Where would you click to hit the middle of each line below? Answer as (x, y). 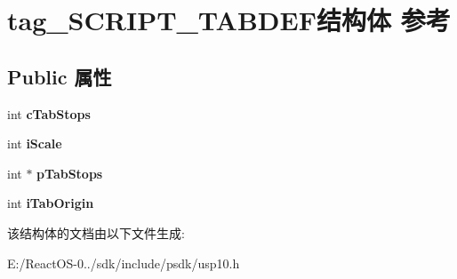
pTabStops (70, 173)
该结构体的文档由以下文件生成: (96, 232)
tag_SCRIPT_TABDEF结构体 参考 (229, 20)
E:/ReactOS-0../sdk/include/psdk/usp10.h (124, 263)
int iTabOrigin (51, 203)
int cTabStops (49, 113)
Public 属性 (60, 76)
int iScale (35, 143)
